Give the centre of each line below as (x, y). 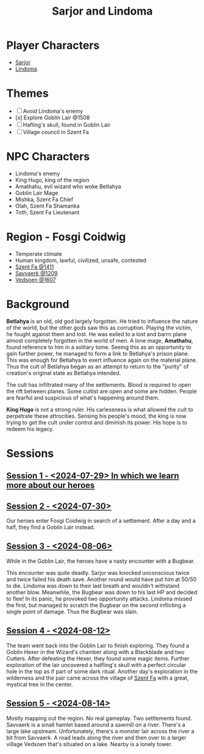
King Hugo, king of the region (52, 180)
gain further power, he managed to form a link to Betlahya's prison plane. (98, 353)
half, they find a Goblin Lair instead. (51, 527)
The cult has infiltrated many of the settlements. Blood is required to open (99, 384)
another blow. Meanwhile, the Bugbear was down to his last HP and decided (102, 592)
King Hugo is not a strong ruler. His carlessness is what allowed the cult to (100, 409)
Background (38, 304)
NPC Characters (48, 157)
